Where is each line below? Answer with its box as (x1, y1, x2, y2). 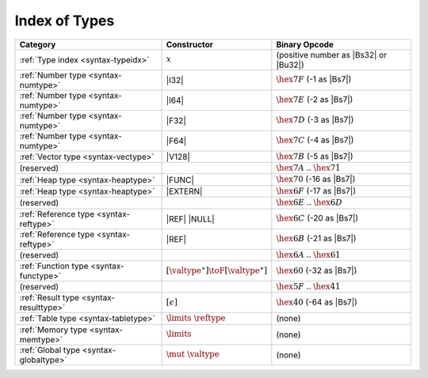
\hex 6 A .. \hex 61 (276, 249, 341, 260)
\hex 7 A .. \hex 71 (276, 162, 341, 173)
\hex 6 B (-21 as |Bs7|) (276, 233, 357, 244)
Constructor (166, 39, 214, 50)
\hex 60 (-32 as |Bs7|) (276, 265, 357, 276)
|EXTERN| (166, 186, 203, 197)
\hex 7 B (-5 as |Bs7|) (276, 150, 353, 161)
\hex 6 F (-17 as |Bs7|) (276, 185, 357, 196)
